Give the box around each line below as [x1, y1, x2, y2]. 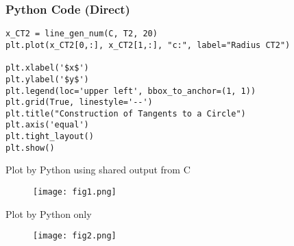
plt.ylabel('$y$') [5, 74, 89, 84]
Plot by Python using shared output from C [5, 162, 191, 177]
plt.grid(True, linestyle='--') [5, 97, 153, 108]
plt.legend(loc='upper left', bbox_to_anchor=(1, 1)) [5, 86, 256, 96]
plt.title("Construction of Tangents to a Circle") [5, 108, 246, 119]
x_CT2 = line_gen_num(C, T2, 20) [5, 29, 158, 39]
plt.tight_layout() [5, 132, 94, 142]
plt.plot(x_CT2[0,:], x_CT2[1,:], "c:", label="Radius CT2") [5, 40, 291, 50]
